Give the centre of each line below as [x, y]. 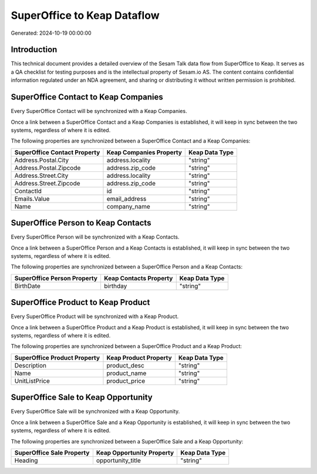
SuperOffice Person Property [56, 278]
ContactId [28, 191]
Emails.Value [32, 198]
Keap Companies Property [144, 152]
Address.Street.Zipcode [47, 183]
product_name [127, 373]
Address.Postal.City [42, 160]
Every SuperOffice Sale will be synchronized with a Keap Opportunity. [95, 412]
